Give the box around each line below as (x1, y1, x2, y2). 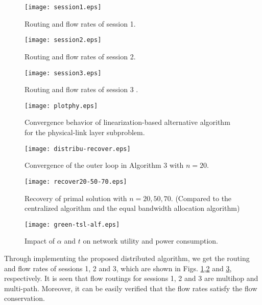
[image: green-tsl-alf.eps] (25, 221, 120, 228)
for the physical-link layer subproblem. (25, 127, 145, 137)
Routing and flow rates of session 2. (25, 51, 136, 61)
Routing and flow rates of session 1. (25, 18, 136, 29)
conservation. (4, 293, 45, 303)
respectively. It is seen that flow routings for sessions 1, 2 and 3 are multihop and (4, 273, 258, 284)
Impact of (25, 235, 55, 246)
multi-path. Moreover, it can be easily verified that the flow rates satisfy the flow (4, 282, 257, 293)
